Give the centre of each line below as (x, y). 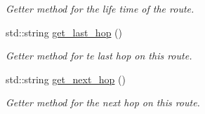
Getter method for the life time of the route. (100, 8)
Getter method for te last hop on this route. (99, 56)
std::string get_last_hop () (64, 32)
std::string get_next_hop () (66, 79)
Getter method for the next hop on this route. (103, 102)
